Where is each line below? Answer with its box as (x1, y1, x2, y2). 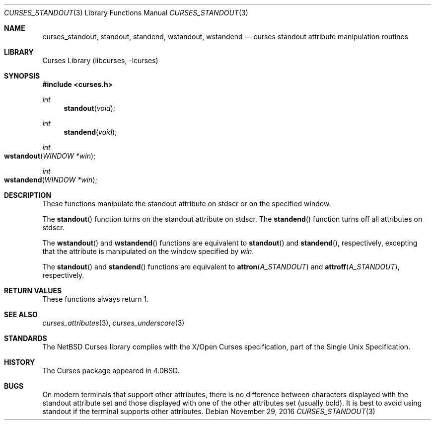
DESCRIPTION (4, 191, 52, 199)
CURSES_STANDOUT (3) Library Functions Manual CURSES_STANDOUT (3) (4, 8, 248, 17)
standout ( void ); (64, 104, 115, 112)
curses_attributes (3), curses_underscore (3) (42, 319, 185, 327)
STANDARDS (4, 334, 47, 342)
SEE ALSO (4, 310, 38, 319)
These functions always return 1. (42, 295, 149, 303)
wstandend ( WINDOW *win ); (4, 175, 97, 184)
